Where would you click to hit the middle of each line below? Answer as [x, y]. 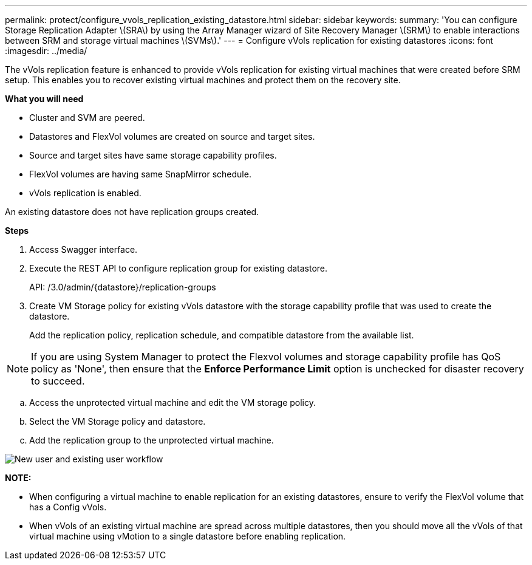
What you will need [44, 99]
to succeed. [58, 381]
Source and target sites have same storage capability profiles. [153, 155]
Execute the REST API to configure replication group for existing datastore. [179, 268]
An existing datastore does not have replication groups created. [132, 212]
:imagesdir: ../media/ [46, 51]
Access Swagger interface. [84, 249]
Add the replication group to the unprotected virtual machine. [152, 440]
